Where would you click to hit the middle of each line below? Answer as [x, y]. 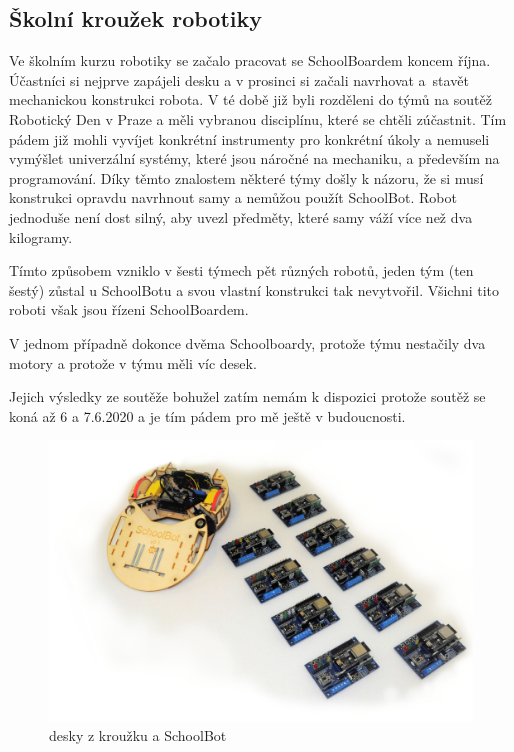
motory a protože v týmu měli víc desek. [133, 362]
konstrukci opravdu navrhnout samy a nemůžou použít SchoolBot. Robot [233, 197]
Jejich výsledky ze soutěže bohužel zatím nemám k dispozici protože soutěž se [247, 396]
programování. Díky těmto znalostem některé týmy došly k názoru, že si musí [246, 177]
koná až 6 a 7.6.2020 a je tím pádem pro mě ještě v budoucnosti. [207, 415]
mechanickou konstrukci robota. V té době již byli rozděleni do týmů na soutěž [250, 99]
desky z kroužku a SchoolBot [138, 735]
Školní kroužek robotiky [135, 18]
